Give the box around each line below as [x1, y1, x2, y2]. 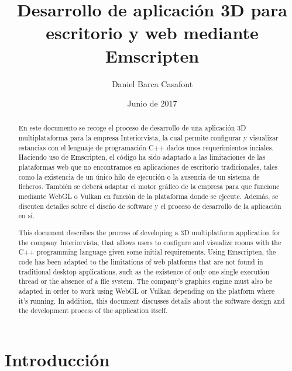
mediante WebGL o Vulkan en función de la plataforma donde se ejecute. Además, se [18, 191, 279, 201]
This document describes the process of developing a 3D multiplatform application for [18, 227, 281, 237]
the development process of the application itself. [18, 305, 168, 315]
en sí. [18, 211, 35, 221]
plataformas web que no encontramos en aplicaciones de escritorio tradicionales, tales [18, 162, 278, 172]
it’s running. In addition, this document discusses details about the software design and [18, 296, 285, 305]
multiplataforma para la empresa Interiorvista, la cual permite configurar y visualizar [18, 133, 279, 143]
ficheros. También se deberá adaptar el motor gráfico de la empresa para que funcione [18, 181, 280, 191]
